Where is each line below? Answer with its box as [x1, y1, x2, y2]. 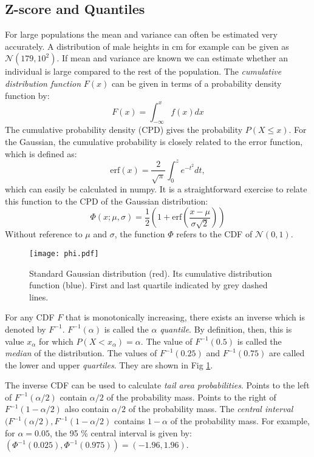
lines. [29, 290, 49, 303]
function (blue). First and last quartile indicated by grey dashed [29, 279, 268, 291]
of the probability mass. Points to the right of [106, 390, 276, 403]
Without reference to [5, 228, 83, 240]
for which [38, 334, 73, 347]
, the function [114, 228, 165, 240]
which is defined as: [5, 147, 77, 160]
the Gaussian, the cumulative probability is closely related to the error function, [5, 135, 303, 148]
